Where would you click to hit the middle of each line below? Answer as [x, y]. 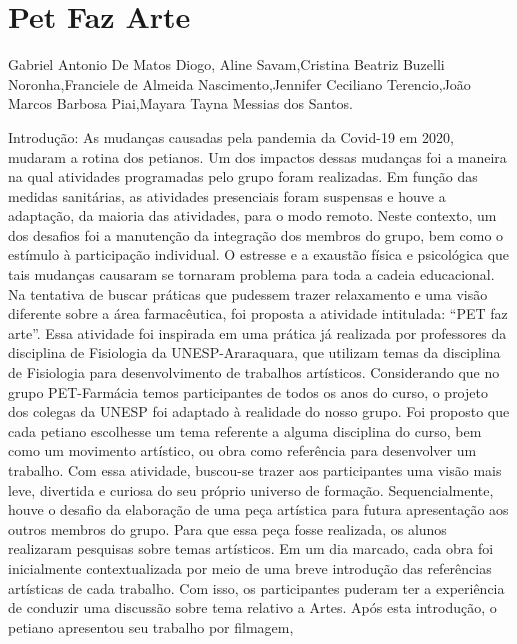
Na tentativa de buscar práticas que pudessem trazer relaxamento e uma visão [248, 293]
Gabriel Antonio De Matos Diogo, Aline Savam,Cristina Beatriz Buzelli [226, 64]
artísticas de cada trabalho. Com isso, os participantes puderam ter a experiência [256, 587]
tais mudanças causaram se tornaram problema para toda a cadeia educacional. [251, 274]
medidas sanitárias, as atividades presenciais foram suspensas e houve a [227, 195]
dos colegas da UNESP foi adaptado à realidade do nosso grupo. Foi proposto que [259, 411]
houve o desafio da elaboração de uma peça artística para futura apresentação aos [258, 509]
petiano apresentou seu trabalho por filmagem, [151, 626]
